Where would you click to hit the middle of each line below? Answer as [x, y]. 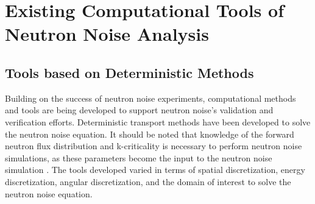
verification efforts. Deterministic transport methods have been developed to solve [158, 121]
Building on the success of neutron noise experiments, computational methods [150, 98]
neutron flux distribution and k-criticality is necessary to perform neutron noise [154, 146]
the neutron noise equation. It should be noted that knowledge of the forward [150, 134]
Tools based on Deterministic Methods [129, 72]
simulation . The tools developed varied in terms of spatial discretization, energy [155, 170]
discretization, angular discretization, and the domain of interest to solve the [148, 181]
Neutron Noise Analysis [107, 34]
